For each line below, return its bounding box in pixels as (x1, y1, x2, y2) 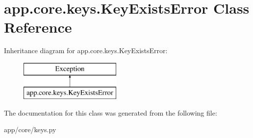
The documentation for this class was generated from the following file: (4, 108, 217, 118)
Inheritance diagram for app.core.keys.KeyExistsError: (4, 45, 168, 56)
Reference (4, 17, 72, 37)
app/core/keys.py (4, 124, 56, 134)
